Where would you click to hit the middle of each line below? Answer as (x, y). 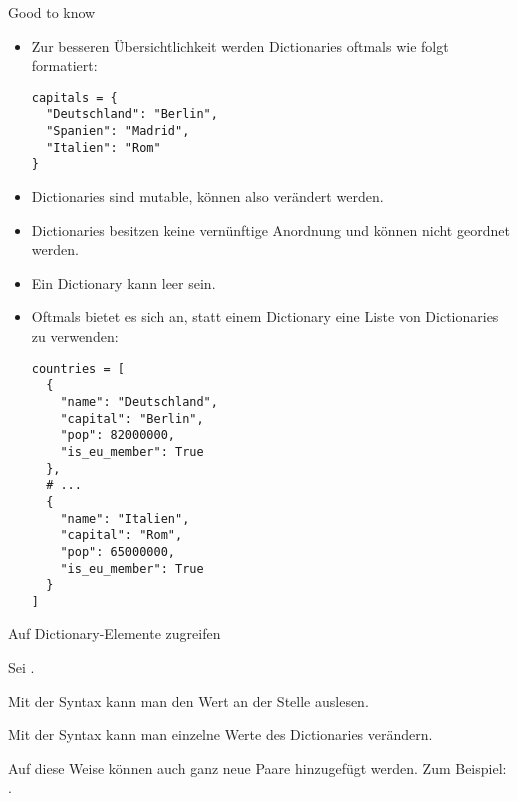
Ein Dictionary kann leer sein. (123, 282)
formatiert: (64, 65)
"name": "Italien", (125, 518)
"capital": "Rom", (121, 535)
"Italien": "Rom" (103, 147)
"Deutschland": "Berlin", (132, 114)
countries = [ (78, 368)
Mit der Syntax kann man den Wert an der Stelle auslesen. (188, 700)
